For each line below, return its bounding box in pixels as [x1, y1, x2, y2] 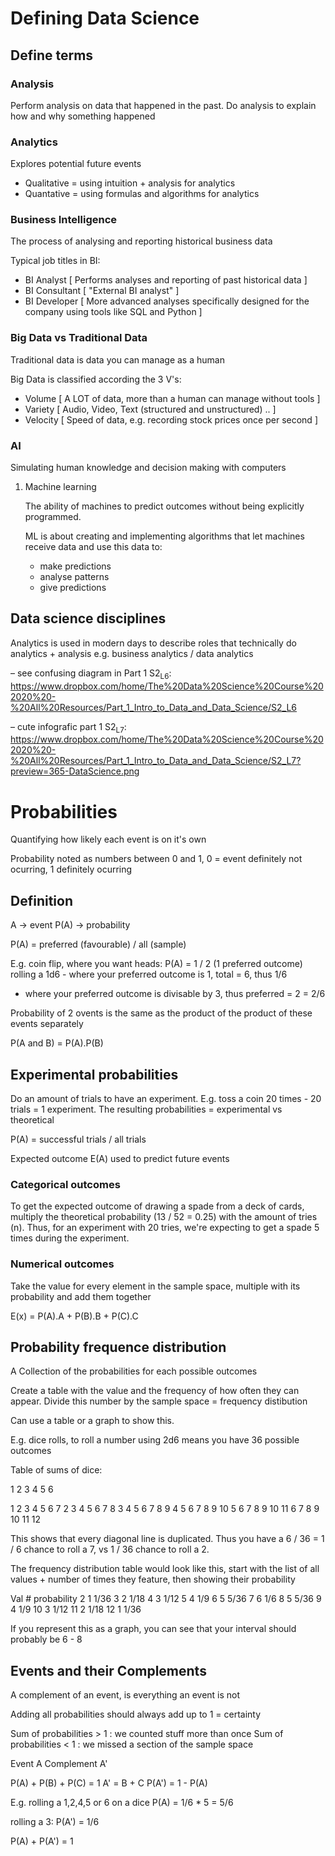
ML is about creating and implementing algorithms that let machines [24, 530, 305, 542]
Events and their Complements [10, 1662, 207, 1679]
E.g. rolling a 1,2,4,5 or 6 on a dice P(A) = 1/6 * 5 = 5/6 [10, 1797, 234, 1809]
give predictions [39, 582, 107, 594]
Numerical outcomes [10, 1257, 115, 1271]
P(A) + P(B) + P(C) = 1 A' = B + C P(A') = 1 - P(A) [10, 1777, 208, 1789]
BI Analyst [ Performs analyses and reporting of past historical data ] [24, 274, 308, 286]
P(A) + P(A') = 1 [10, 1835, 74, 1847]
